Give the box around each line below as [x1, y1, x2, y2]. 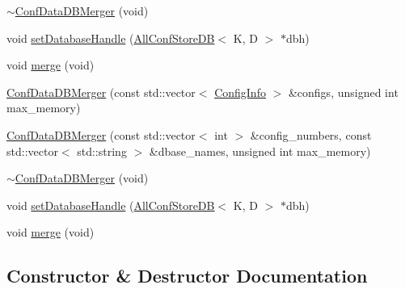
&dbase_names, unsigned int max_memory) [149, 142, 371, 159]
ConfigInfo [214, 83, 266, 100]
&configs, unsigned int [288, 83, 399, 100]
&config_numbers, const [250, 126, 372, 143]
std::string [77, 142, 127, 159]
